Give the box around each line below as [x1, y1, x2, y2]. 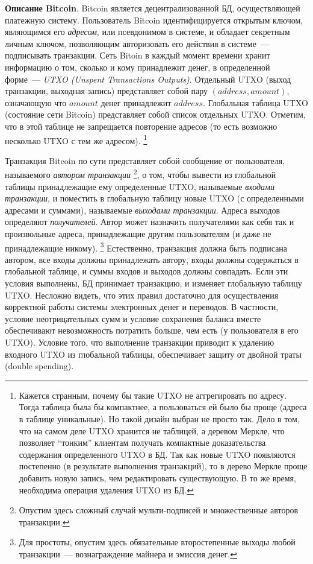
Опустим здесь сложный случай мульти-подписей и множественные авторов [19, 504, 299, 516]
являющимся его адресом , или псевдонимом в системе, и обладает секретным [5, 25, 290, 38]
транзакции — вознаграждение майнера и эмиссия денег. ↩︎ [19, 547, 237, 560]
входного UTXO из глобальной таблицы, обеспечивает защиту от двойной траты [5, 347, 302, 360]
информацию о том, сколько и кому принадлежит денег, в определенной [5, 60, 270, 73]
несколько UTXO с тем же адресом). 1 [5, 132, 147, 147]
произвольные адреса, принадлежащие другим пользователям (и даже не [5, 227, 271, 239]
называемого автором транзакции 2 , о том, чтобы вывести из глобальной [5, 166, 276, 181]
